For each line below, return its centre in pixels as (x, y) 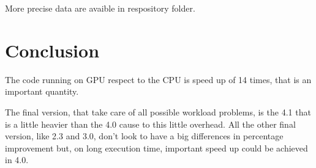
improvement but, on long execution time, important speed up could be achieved (156, 148)
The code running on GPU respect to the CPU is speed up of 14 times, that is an (158, 79)
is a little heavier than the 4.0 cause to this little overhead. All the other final (150, 124)
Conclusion (52, 50)
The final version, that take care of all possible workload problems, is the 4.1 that (158, 111)
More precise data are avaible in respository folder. (100, 8)
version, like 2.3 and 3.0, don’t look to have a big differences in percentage (144, 136)
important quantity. (42, 91)
